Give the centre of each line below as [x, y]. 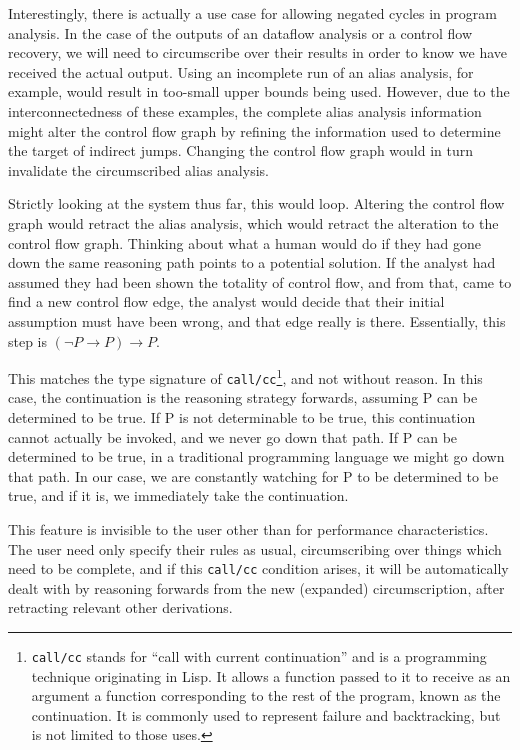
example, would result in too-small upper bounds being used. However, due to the [259, 91]
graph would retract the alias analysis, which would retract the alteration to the [253, 222]
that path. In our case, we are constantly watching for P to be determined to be [253, 475]
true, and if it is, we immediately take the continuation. [178, 495]
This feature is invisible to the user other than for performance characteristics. [248, 528]
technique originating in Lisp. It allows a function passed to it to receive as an [271, 675]
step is [28, 340]
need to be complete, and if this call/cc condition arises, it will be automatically [258, 568]
